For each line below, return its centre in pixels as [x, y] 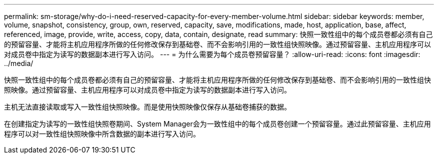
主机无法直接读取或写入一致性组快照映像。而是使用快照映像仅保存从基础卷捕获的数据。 [147, 107]
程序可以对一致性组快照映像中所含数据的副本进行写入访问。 [102, 134]
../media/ [19, 63]
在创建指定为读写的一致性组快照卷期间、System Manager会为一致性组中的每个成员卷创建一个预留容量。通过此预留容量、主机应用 [217, 124]
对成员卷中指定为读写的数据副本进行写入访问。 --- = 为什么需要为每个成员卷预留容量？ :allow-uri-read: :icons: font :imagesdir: [212, 54]
